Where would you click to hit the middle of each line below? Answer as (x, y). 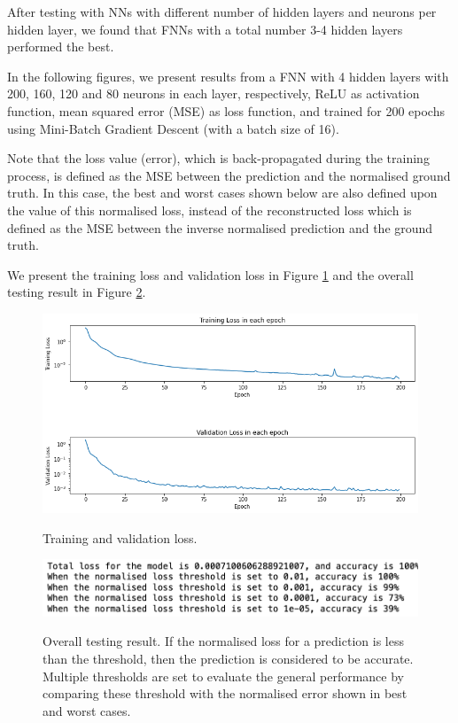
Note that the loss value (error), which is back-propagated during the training (218, 158)
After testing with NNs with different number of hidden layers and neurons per (222, 12)
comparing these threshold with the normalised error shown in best (225, 693)
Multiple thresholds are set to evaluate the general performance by (223, 676)
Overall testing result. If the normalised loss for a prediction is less (223, 641)
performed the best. (61, 47)
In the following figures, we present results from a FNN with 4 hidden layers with (228, 76)
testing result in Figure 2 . (77, 292)
